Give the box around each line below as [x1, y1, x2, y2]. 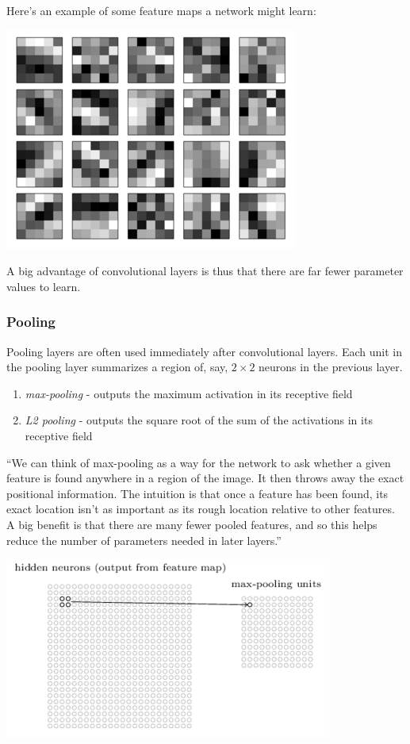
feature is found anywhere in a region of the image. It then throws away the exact [6, 470, 404, 486]
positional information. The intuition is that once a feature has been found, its [6, 485, 389, 501]
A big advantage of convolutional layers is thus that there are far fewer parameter [6, 263, 404, 279]
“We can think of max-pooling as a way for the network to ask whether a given [6, 454, 391, 470]
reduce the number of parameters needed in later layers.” [6, 531, 282, 548]
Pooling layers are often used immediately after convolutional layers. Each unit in [6, 343, 402, 359]
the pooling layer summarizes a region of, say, [6, 359, 228, 375]
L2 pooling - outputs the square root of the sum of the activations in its [25, 412, 373, 428]
